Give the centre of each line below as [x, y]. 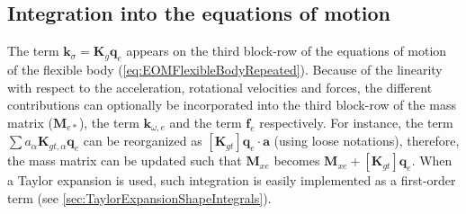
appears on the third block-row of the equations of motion [287, 51]
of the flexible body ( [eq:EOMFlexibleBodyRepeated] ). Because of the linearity [225, 69]
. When [432, 160]
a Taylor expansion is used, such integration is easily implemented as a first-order [232, 180]
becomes [297, 160]
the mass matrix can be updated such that [125, 160]
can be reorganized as [143, 141]
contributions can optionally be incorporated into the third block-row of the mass [232, 105]
